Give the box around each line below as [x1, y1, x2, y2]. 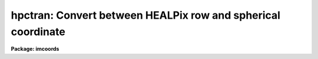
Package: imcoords [11, 46, 59, 53]
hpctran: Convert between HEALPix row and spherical [11, 9, 281, 22]
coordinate [11, 25, 66, 38]
